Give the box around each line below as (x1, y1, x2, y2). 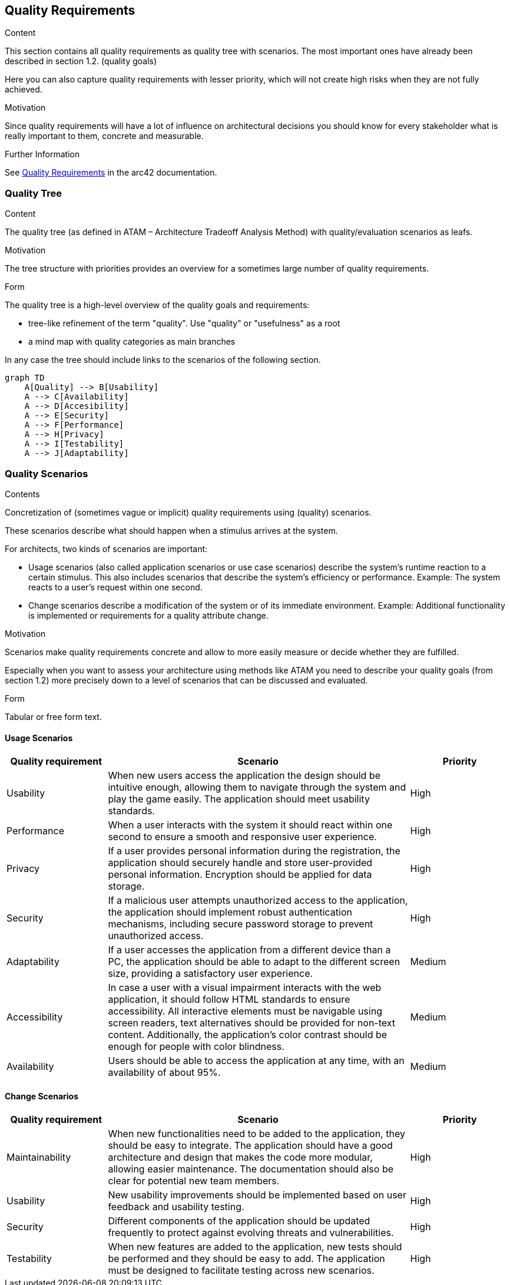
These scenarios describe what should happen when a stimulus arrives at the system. (5, 525, 338, 536)
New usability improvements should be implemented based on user (108, 1189, 406, 1201)
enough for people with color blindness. (108, 1040, 284, 1053)
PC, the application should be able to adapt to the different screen (108, 956, 400, 968)
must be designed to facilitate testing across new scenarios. (108, 1264, 375, 1277)
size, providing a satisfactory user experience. (108, 967, 313, 980)
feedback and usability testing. (108, 1201, 244, 1213)
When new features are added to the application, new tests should (108, 1241, 402, 1253)
